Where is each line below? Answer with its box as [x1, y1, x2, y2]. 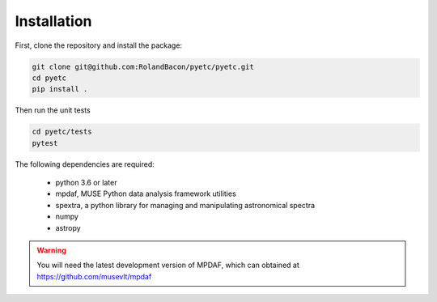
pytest [32, 138, 58, 147]
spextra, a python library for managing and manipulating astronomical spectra [55, 200, 316, 210]
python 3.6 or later [55, 178, 117, 188]
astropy [55, 223, 81, 232]
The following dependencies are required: [15, 159, 155, 169]
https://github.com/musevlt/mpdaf [36, 271, 152, 281]
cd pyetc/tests [32, 127, 92, 137]
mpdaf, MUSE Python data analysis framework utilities [55, 189, 236, 198]
